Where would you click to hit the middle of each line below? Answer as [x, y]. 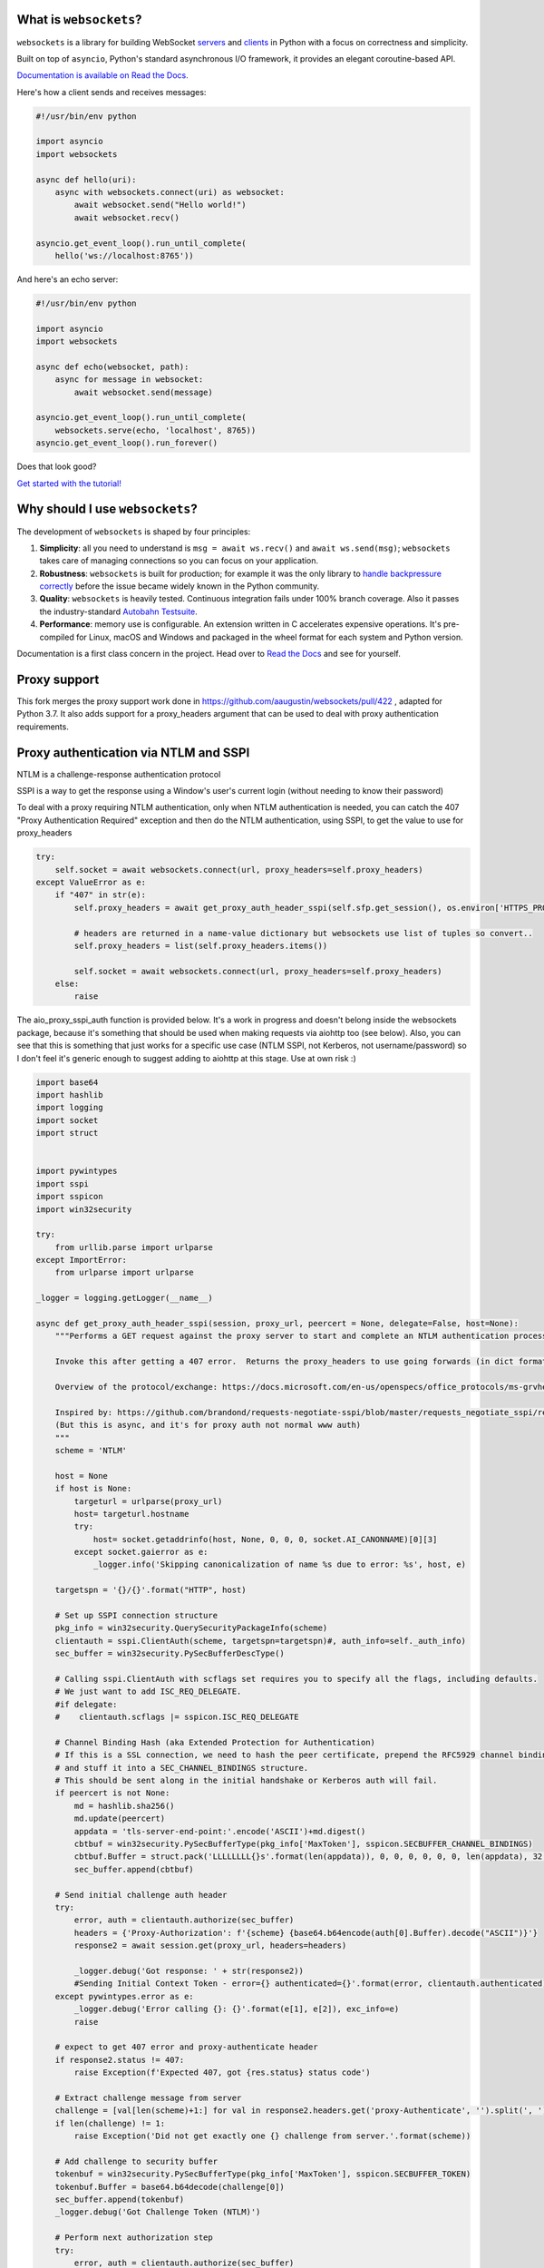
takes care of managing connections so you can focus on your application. [179, 561]
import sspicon [69, 1197]
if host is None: [93, 1489]
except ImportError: [81, 1260]
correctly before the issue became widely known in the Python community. [180, 586]
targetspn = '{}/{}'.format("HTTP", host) [151, 1590]
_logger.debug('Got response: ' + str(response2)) [189, 1970]
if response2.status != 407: [120, 2060]
